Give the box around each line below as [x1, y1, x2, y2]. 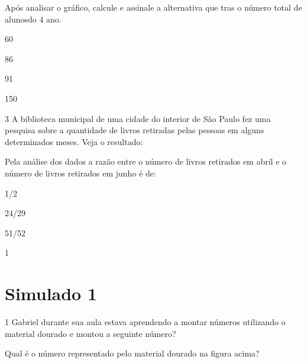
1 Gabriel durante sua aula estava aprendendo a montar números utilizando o [5, 316, 286, 328]
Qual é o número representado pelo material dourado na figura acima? [5, 347, 260, 359]
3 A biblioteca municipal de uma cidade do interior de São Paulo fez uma [5, 112, 271, 124]
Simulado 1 [5, 281, 98, 306]
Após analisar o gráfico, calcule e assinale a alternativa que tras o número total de [5, 1, 302, 13]
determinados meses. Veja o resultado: [5, 135, 143, 147]
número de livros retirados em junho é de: [5, 166, 156, 179]
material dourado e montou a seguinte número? [5, 327, 176, 339]
